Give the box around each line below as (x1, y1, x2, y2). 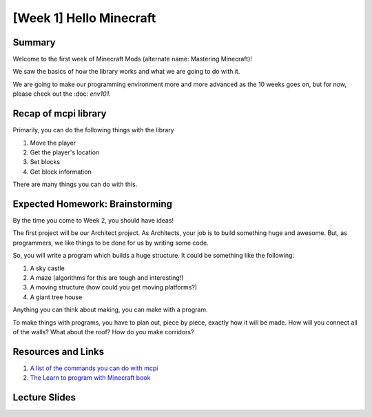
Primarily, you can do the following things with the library (12, 126, 175, 134)
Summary (12, 37, 56, 48)
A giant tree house (30, 293, 83, 301)
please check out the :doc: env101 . (12, 90, 112, 98)
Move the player (30, 139, 76, 147)
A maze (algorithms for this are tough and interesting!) (30, 273, 184, 282)
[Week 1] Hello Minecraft (12, 10, 156, 26)
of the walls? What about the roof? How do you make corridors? (12, 327, 194, 336)
